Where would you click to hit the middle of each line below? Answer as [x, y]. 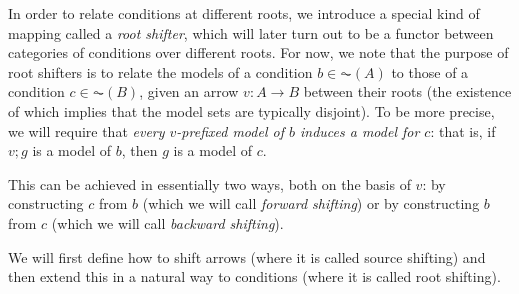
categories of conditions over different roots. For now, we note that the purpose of [258, 52]
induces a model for [359, 130]
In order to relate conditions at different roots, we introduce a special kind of [244, 13]
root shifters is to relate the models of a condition [160, 71]
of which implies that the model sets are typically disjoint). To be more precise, [251, 110]
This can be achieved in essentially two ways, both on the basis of [209, 183]
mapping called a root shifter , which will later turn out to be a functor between [251, 32]
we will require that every [86, 130]
